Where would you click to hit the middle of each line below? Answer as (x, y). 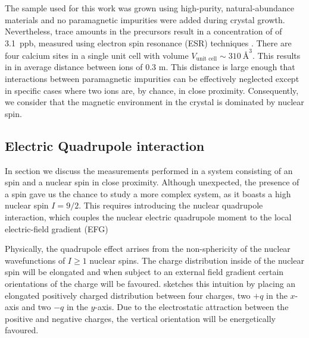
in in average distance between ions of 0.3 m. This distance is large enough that (150, 67)
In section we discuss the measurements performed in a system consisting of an (149, 170)
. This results (276, 55)
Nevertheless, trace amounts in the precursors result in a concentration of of (143, 31)
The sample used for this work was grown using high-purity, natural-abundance (149, 8)
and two (36, 307)
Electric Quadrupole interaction (105, 145)
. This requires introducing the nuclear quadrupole (171, 205)
